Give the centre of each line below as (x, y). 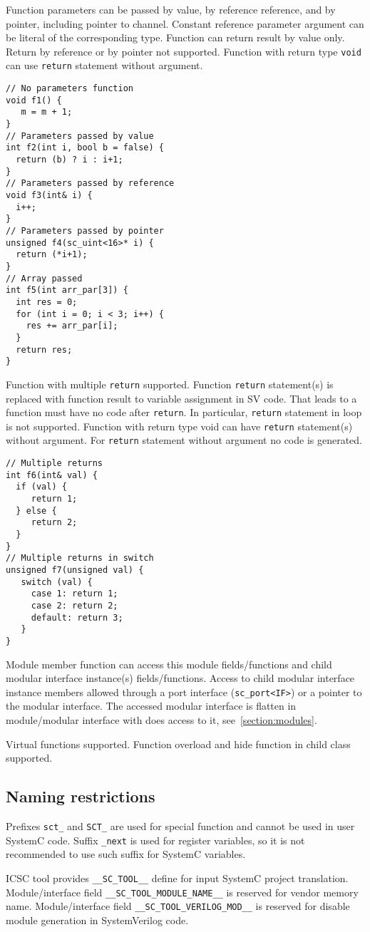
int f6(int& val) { (52, 475)
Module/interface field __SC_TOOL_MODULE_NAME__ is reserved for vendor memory (182, 892)
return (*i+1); (52, 255)
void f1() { (34, 100)
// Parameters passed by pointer (85, 231)
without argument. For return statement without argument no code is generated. (184, 440)
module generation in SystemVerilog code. (97, 920)
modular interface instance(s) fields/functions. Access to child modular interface (180, 678)
